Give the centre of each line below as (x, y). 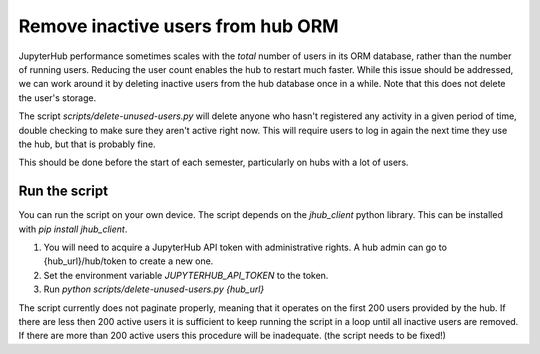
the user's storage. (57, 97)
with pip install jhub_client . (73, 229)
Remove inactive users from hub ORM (178, 26)
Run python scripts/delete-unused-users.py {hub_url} (154, 289)
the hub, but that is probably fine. (87, 144)
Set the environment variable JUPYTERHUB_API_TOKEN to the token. (186, 275)
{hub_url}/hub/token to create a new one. (128, 261)
